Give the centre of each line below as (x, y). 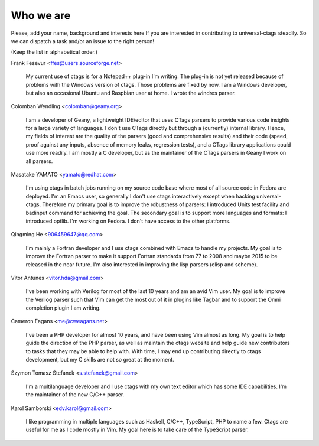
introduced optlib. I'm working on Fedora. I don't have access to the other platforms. (128, 221)
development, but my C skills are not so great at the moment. (100, 360)
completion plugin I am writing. (63, 308)
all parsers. (39, 161)
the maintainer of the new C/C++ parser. (75, 395)
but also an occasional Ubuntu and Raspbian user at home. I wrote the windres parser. (131, 93)
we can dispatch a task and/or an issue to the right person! (83, 41)
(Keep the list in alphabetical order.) (54, 52)
